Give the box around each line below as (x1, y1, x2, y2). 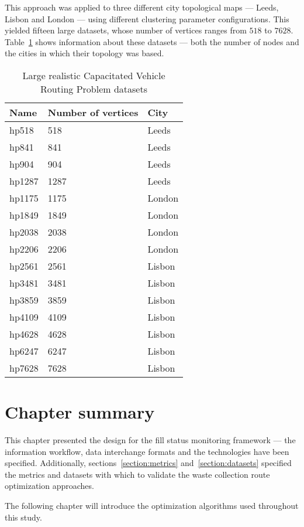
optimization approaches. (5, 480, 94, 492)
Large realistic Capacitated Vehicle (22, 68, 165, 82)
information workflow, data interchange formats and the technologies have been (5, 445, 289, 457)
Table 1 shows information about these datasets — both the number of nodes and (5, 35, 299, 47)
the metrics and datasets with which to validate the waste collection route (5, 468, 270, 480)
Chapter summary (5, 400, 155, 424)
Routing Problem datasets (40, 81, 147, 96)
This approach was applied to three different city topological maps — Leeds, (5, 1, 279, 13)
